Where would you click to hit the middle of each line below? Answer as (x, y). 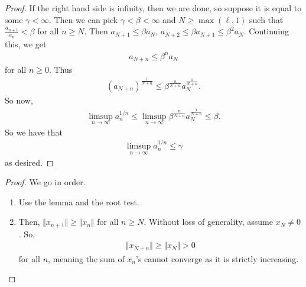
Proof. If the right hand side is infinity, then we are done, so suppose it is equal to (153, 8)
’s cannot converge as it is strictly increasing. (217, 258)
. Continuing (266, 31)
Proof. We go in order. (45, 182)
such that (266, 19)
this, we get (26, 44)
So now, (19, 100)
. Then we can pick (83, 19)
